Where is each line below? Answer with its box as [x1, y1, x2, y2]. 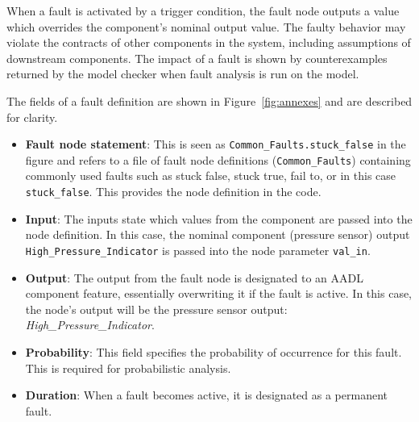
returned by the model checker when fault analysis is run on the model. [6, 65, 359, 82]
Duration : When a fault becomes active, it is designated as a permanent [25, 386, 388, 403]
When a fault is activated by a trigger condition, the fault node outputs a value [6, 2, 400, 19]
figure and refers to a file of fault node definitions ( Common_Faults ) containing [25, 151, 411, 168]
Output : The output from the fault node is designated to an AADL [25, 269, 363, 286]
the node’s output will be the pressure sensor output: [25, 300, 288, 317]
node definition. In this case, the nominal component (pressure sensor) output [25, 226, 410, 243]
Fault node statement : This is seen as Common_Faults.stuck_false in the [25, 136, 406, 153]
